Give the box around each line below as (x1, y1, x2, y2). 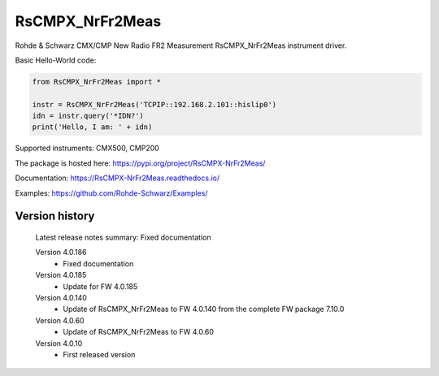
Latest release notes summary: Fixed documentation (35, 232, 211, 243)
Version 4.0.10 (35, 338, 83, 348)
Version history (15, 210, 95, 223)
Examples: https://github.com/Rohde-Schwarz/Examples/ (15, 188, 208, 198)
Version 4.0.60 (35, 315, 85, 325)
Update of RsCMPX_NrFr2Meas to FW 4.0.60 (63, 327, 215, 337)
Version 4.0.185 (35, 270, 87, 280)
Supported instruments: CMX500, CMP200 (15, 143, 160, 153)
